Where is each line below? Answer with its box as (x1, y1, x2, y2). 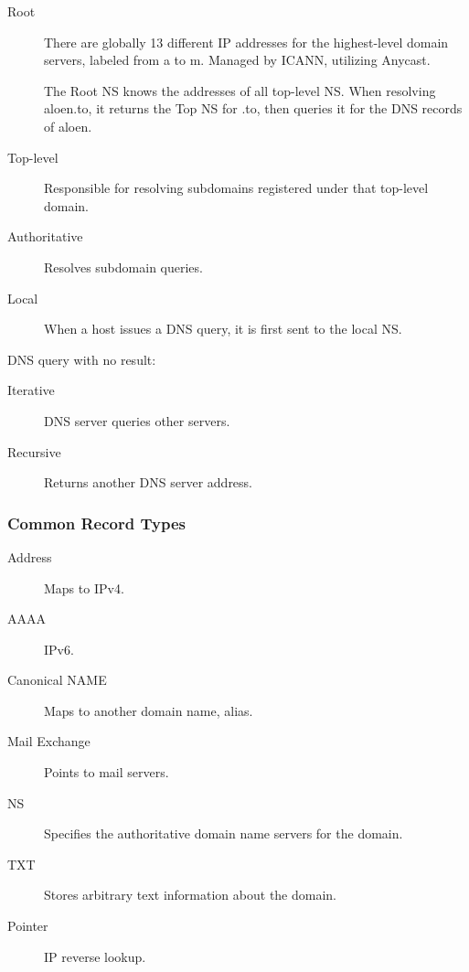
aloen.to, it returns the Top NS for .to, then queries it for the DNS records (44, 99, 463, 118)
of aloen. (44, 116, 92, 135)
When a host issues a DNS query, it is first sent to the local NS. (44, 319, 402, 338)
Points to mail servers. (44, 763, 169, 782)
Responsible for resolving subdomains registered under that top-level (44, 178, 429, 198)
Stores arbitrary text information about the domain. (44, 885, 336, 904)
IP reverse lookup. (44, 946, 146, 966)
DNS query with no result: (7, 349, 156, 369)
